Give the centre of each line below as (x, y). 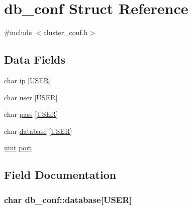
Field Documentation (60, 175)
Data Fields (35, 59)
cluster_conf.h (66, 32)
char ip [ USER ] (28, 80)
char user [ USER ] (31, 97)
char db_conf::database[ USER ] (68, 199)
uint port (18, 148)
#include (18, 32)
